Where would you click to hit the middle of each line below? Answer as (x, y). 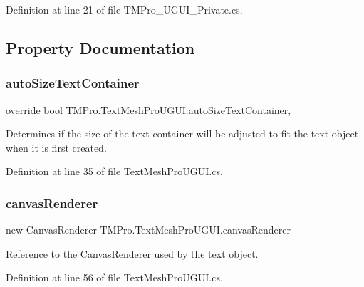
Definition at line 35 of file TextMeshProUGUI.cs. (114, 171)
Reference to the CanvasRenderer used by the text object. (132, 253)
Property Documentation (100, 47)
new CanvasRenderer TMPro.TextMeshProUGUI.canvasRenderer (148, 230)
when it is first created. (56, 147)
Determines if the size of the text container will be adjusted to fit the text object (182, 134)
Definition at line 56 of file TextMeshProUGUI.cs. (114, 277)
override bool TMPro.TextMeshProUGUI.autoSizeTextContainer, (149, 109)
